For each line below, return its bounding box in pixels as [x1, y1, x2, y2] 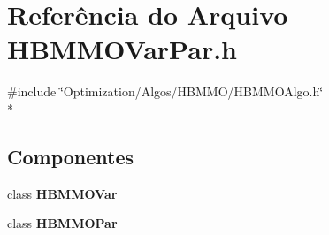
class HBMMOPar [7, 214, 118, 232]
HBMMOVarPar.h [7, 31, 237, 67]
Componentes [7, 142, 134, 170]
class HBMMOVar [7, 184, 118, 202]
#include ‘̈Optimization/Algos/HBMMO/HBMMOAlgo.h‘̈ [7, 82, 324, 101]
